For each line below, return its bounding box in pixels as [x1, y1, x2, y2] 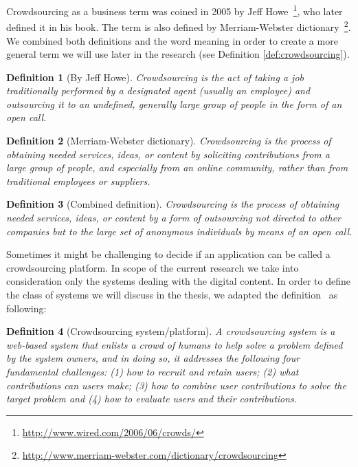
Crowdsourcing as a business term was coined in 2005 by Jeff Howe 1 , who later [6, 2, 343, 18]
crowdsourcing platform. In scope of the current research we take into [6, 260, 299, 274]
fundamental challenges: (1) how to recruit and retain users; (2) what [6, 364, 299, 378]
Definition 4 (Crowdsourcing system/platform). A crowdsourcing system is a [6, 324, 335, 338]
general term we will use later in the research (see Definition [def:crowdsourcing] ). [6, 47, 350, 61]
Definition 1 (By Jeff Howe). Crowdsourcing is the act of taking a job [6, 69, 304, 84]
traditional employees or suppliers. [6, 173, 150, 188]
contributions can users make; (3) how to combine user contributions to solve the [6, 378, 346, 392]
